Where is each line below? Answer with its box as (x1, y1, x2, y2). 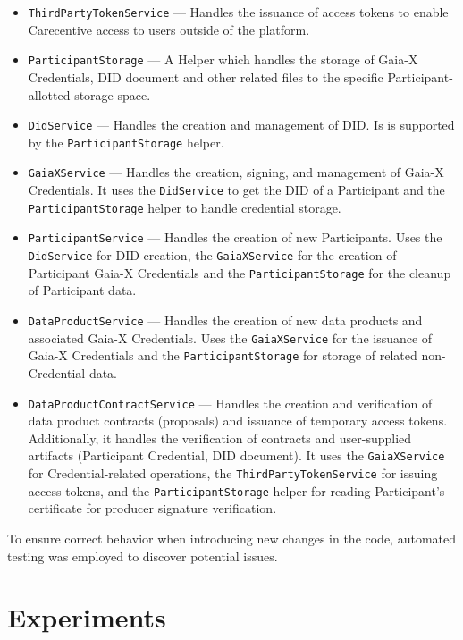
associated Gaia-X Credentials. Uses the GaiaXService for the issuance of (28, 328, 433, 347)
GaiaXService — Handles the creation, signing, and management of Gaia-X (28, 163, 444, 181)
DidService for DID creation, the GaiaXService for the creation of (28, 246, 397, 265)
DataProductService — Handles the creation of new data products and (28, 310, 423, 329)
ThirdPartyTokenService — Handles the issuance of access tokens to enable (28, 3, 449, 21)
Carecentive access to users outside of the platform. (28, 20, 310, 38)
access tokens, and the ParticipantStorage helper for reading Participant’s (28, 481, 445, 500)
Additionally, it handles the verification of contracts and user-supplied (28, 428, 412, 447)
